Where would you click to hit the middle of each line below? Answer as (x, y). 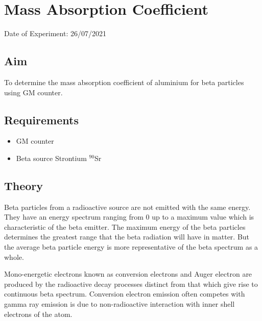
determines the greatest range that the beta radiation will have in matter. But (127, 237)
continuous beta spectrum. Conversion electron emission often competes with (125, 294)
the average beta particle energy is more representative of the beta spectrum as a (131, 247)
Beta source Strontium (51, 158)
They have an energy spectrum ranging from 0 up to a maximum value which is (129, 217)
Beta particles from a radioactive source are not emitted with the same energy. (127, 207)
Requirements (41, 119)
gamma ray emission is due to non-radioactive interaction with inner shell (120, 304)
